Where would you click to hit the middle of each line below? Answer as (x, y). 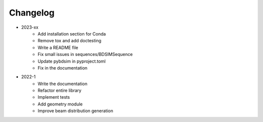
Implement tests (54, 97)
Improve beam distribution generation (75, 111)
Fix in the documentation (63, 68)
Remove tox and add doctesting (70, 41)
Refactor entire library (60, 90)
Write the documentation (63, 84)
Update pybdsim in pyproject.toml (72, 61)
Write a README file (58, 47)
